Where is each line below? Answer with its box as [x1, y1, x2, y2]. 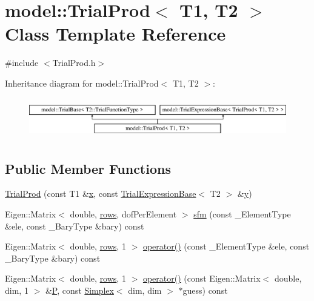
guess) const [182, 283, 228, 296]
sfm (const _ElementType [193, 207, 291, 220]
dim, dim [128, 283, 162, 296]
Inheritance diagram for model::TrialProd [5, 76, 159, 89]
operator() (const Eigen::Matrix [142, 272, 261, 285]
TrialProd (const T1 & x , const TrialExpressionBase [5, 187, 196, 200]
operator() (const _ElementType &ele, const [142, 240, 310, 253]
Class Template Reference [5, 21, 226, 46]
